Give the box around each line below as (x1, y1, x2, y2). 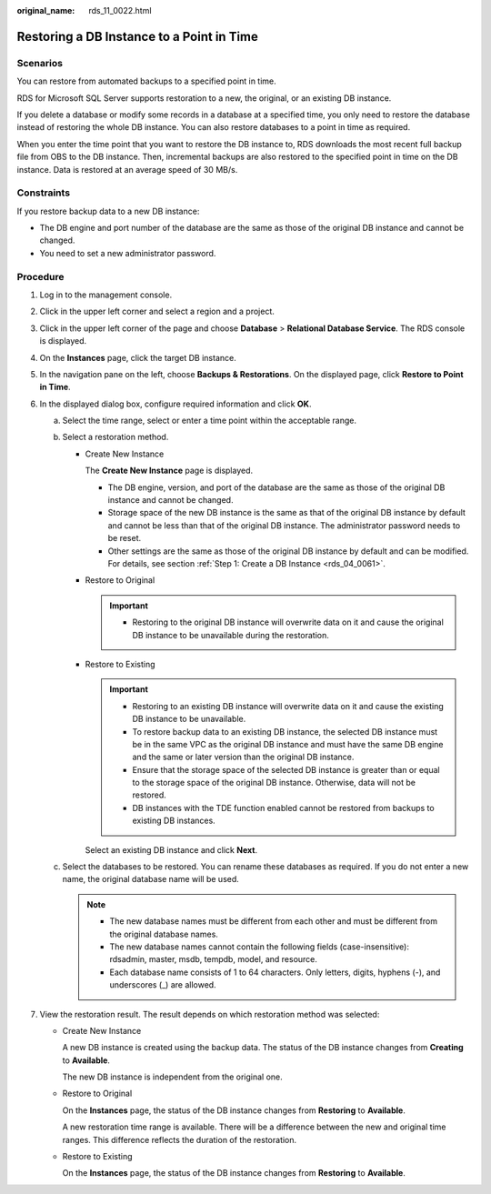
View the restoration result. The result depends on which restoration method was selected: (39, 1008, 380, 1019)
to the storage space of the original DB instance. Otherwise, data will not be (132, 778, 416, 788)
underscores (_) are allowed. (109, 979, 217, 990)
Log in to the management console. (39, 289, 173, 300)
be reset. (107, 533, 142, 544)
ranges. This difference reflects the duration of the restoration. (62, 1134, 297, 1145)
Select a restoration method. (62, 432, 169, 443)
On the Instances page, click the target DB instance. (39, 352, 236, 363)
